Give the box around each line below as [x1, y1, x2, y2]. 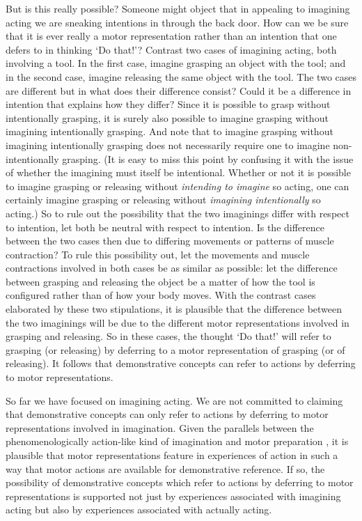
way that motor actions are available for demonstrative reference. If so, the [6, 461, 325, 476]
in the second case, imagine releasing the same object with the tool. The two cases [6, 69, 357, 84]
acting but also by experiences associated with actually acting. [6, 502, 272, 517]
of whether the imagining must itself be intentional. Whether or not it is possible [6, 165, 351, 180]
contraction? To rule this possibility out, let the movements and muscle [6, 247, 310, 261]
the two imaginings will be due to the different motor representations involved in [6, 315, 349, 329]
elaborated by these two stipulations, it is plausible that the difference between [6, 302, 343, 316]
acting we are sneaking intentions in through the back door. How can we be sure [6, 15, 349, 29]
